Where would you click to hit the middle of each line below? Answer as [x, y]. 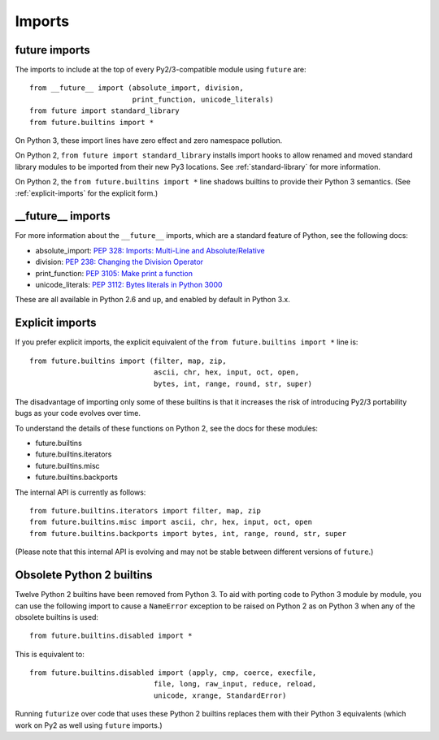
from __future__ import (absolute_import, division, [137, 88]
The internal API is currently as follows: [80, 492]
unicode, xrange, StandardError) [220, 695]
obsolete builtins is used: [57, 617]
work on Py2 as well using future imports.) [89, 725]
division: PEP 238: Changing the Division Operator [119, 262]
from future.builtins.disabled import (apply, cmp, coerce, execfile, [173, 673]
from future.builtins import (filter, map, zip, [128, 361]
